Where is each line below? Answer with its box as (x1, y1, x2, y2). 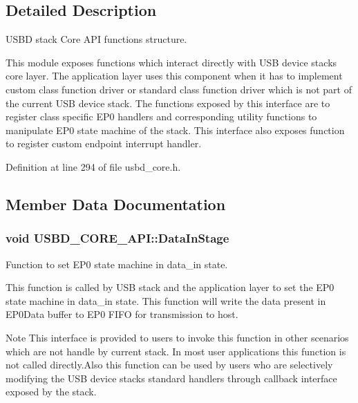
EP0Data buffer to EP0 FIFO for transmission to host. (6, 307, 238, 321)
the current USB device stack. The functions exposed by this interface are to (6, 95, 330, 110)
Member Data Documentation (6, 193, 226, 214)
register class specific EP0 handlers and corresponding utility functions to (6, 109, 317, 124)
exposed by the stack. (6, 384, 97, 399)
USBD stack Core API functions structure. (6, 32, 187, 46)
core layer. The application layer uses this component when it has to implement (6, 68, 343, 83)
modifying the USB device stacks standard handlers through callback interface (6, 371, 337, 385)
